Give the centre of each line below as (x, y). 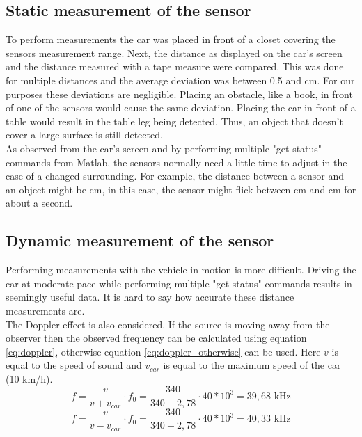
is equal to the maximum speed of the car (252, 365)
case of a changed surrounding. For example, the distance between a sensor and (175, 176)
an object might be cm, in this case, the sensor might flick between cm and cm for (181, 189)
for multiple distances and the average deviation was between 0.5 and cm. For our (180, 80)
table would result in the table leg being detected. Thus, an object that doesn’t (174, 121)
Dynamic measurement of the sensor (140, 240)
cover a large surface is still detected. (84, 135)
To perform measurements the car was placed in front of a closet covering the (171, 39)
